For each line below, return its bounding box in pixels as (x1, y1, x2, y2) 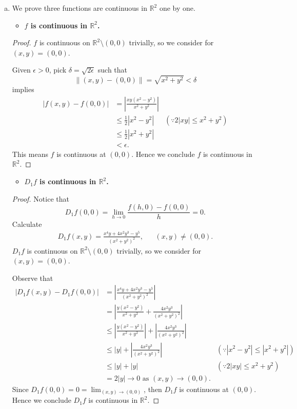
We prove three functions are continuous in (12, 3, 147, 13)
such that (97, 64, 128, 75)
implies (12, 84, 34, 95)
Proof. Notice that (12, 193, 69, 204)
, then (144, 383, 162, 394)
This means (12, 148, 48, 159)
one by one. (159, 3, 195, 13)
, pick (49, 64, 67, 75)
